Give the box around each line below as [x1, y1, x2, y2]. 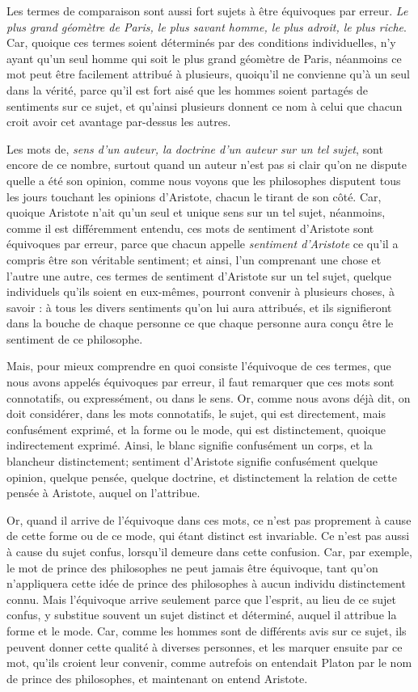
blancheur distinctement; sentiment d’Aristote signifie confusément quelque [6, 453, 378, 470]
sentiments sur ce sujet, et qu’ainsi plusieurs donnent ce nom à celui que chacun [6, 97, 403, 114]
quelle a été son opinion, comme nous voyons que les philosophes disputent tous [6, 171, 401, 188]
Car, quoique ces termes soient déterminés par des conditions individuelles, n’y [6, 34, 396, 51]
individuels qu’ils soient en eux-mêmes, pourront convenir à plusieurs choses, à [6, 283, 395, 300]
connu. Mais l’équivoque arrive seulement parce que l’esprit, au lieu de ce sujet [6, 590, 396, 607]
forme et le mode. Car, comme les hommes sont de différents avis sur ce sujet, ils [6, 622, 407, 639]
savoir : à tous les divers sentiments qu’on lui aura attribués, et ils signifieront [6, 298, 392, 315]
